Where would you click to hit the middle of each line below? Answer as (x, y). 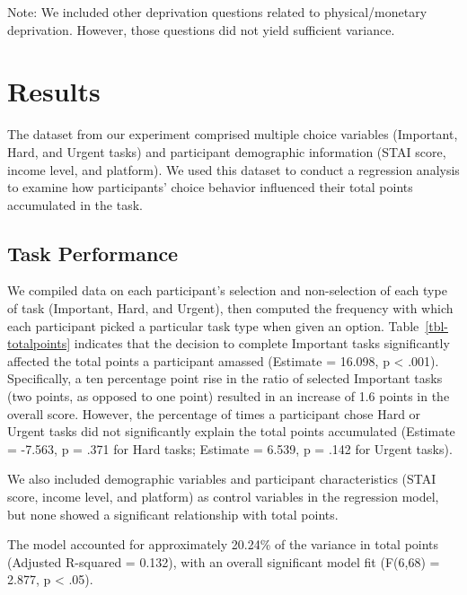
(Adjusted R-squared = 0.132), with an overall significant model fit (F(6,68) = (224, 561)
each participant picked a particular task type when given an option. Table (213, 325)
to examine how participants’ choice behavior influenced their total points (210, 187)
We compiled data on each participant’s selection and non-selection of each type (227, 290)
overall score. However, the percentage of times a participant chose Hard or (214, 413)
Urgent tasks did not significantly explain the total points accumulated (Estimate (231, 431)
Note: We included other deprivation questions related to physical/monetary (217, 12)
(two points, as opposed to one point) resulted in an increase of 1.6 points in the (229, 396)
